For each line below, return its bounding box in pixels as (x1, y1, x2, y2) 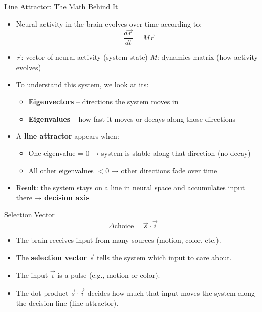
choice (114, 222, 134, 230)
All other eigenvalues (28, 165, 94, 175)
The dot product (16, 287, 69, 298)
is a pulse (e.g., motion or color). (57, 270, 160, 280)
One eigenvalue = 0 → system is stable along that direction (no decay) (28, 148, 251, 159)
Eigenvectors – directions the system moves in (28, 96, 179, 107)
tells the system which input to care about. (97, 252, 232, 262)
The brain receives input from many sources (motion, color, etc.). (16, 235, 221, 246)
